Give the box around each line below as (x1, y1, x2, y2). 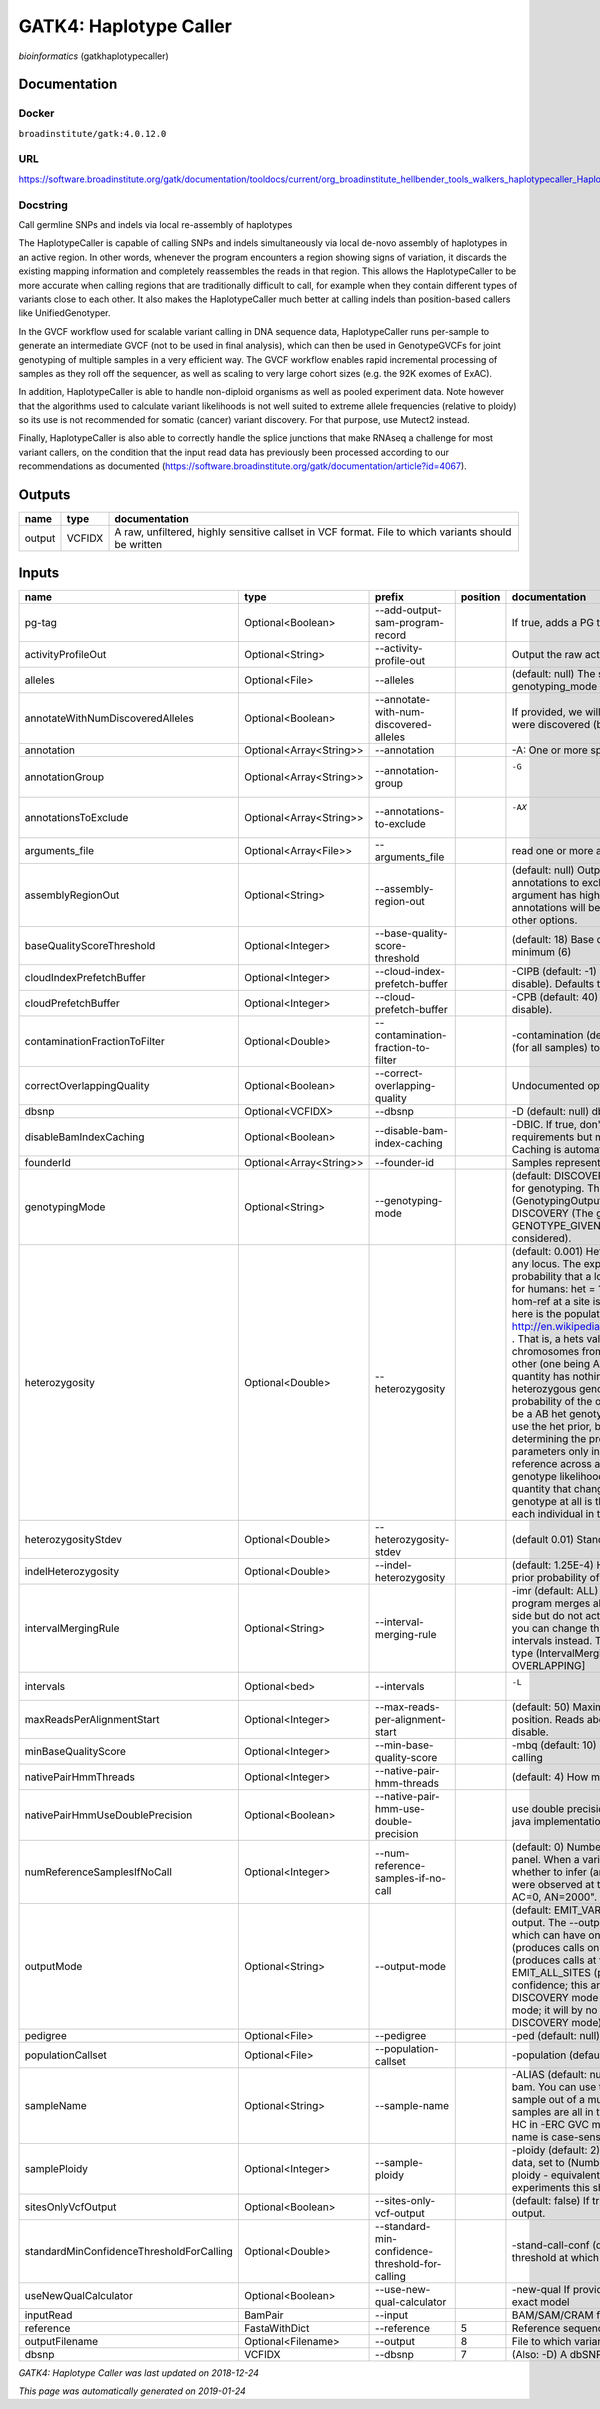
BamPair (243, 2308, 284, 2322)
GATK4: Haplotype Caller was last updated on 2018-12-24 (18, 2366, 260, 2379)
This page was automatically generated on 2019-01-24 (18, 2385, 247, 2397)
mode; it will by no (511, 2003, 598, 2017)
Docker (18, 106, 55, 120)
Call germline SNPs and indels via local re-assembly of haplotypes (18, 218, 293, 230)
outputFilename (24, 2334, 99, 2348)
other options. (511, 913, 578, 927)
